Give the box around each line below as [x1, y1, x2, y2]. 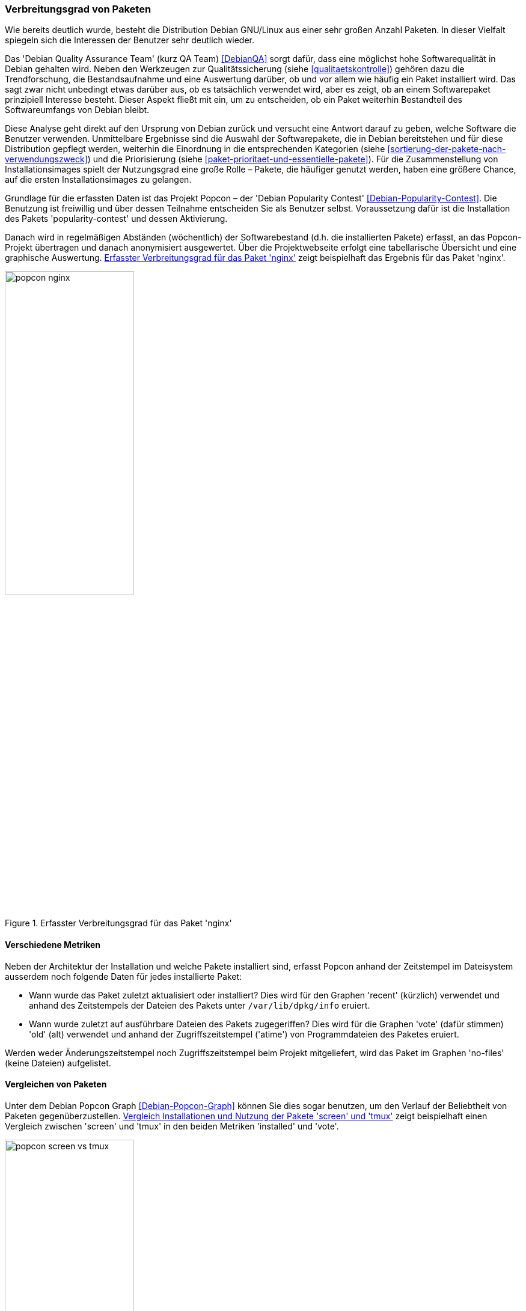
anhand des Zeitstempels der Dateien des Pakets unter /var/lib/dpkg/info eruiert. [29, 1000, 370, 1010]
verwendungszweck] [5, 154, 88, 165]
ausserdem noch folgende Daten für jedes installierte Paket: [5, 971, 242, 982]
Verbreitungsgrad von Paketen [5, 3, 151, 15]
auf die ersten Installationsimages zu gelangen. [5, 174, 192, 185]
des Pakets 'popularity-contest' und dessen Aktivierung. [5, 213, 228, 224]
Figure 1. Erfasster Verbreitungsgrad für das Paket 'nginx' [5, 918, 232, 929]
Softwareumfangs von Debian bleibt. [5, 105, 150, 115]
